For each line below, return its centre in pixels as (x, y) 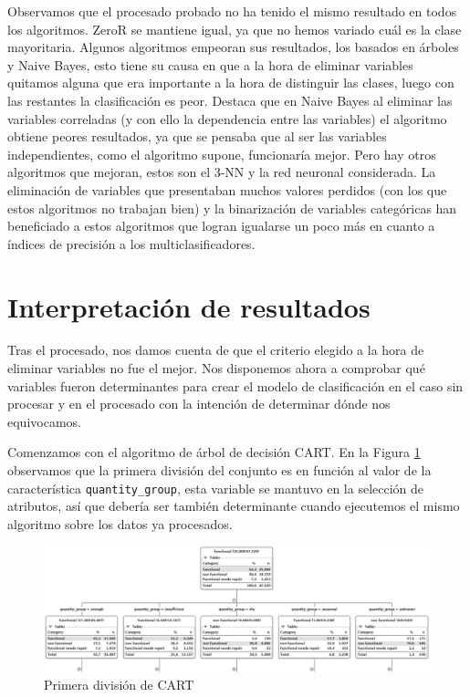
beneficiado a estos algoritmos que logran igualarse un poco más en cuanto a (221, 226)
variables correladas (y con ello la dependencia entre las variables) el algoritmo (227, 118)
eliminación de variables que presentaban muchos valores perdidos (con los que (227, 189)
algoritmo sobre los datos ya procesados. (120, 523)
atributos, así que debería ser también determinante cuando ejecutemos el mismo (234, 506)
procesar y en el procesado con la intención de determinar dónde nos (199, 404)
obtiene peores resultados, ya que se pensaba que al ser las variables (197, 136)
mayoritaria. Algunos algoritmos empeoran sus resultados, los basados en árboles (233, 47)
